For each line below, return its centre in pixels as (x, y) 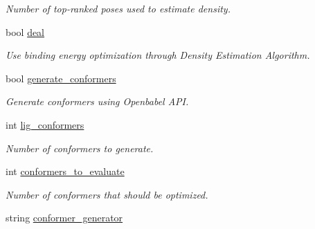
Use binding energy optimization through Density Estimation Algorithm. (158, 55)
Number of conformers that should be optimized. (107, 194)
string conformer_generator (64, 218)
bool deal (25, 31)
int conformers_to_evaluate (65, 171)
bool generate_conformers (61, 78)
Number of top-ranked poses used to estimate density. (118, 8)
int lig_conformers (45, 124)
